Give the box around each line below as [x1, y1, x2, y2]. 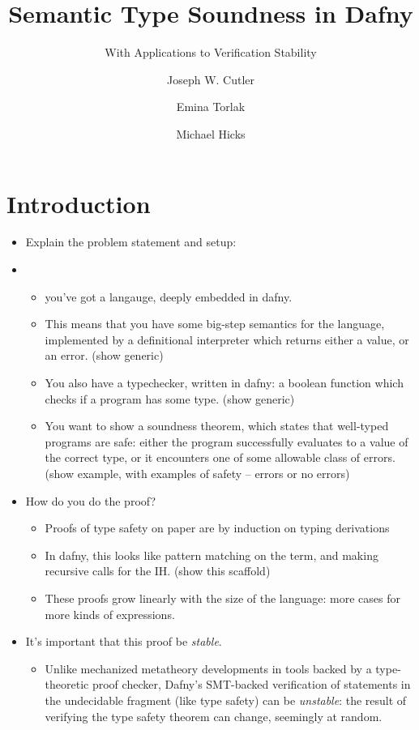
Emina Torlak [176, 98, 246, 115]
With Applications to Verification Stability [105, 44, 317, 61]
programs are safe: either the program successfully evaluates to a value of [45, 433, 408, 450]
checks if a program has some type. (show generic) [45, 390, 295, 407]
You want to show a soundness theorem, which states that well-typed [45, 417, 389, 434]
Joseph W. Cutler [166, 70, 255, 88]
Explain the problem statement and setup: [25, 233, 237, 250]
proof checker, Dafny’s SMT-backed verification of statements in [92, 676, 411, 693]
